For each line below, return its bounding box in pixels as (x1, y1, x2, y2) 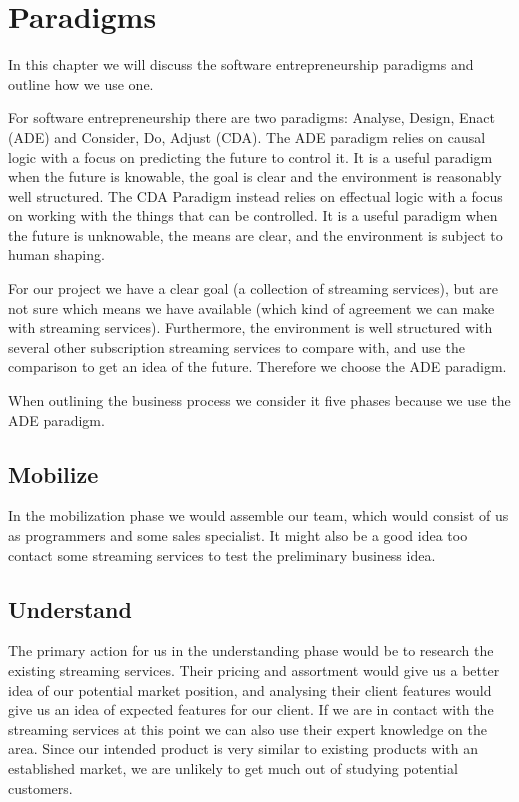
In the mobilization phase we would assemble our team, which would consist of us (8, 505, 509, 526)
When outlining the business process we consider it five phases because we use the (8, 390, 511, 411)
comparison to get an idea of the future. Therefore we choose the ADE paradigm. (8, 356, 507, 377)
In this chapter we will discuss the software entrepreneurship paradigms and (8, 54, 474, 75)
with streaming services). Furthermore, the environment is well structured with (8, 317, 493, 338)
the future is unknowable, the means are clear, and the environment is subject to (8, 224, 503, 245)
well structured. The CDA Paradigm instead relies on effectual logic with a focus (8, 185, 503, 206)
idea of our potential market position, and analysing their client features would (8, 679, 492, 700)
